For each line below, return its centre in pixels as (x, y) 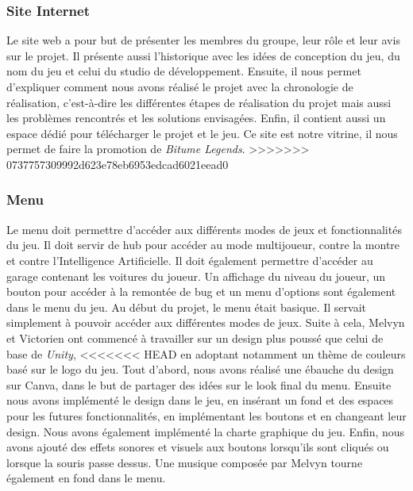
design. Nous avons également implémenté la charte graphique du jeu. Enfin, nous (206, 431)
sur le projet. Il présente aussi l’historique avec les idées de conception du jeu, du (203, 55)
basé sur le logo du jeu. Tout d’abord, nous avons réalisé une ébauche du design (200, 369)
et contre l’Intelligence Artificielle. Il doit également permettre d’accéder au (190, 260)
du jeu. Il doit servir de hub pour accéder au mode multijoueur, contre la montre (203, 245)
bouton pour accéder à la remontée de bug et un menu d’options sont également (201, 292)
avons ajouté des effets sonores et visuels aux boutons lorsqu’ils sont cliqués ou (198, 447)
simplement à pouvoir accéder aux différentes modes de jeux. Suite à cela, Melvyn (206, 322)
